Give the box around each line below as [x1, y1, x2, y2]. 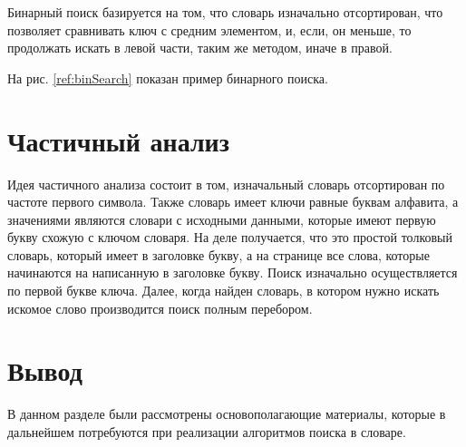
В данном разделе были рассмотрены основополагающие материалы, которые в [7, 404, 446, 423]
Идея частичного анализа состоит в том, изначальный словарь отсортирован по [7, 174, 445, 193]
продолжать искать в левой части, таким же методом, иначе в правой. [7, 38, 393, 57]
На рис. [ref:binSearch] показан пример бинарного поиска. [7, 68, 328, 87]
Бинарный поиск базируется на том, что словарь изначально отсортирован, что [7, 3, 443, 21]
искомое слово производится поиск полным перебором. [7, 298, 313, 317]
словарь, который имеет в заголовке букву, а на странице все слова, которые [7, 245, 430, 264]
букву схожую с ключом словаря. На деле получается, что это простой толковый [7, 228, 453, 247]
